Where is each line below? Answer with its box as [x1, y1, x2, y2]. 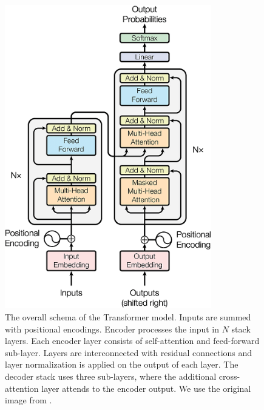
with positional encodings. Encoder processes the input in [5, 322, 220, 335]
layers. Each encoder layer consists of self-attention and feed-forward [5, 334, 260, 347]
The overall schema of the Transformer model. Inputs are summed [5, 311, 251, 323]
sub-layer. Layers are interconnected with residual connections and [5, 346, 252, 359]
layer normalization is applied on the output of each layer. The [5, 358, 239, 371]
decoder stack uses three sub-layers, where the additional [5, 370, 217, 383]
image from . [5, 394, 52, 406]
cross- [218, 370, 240, 383]
